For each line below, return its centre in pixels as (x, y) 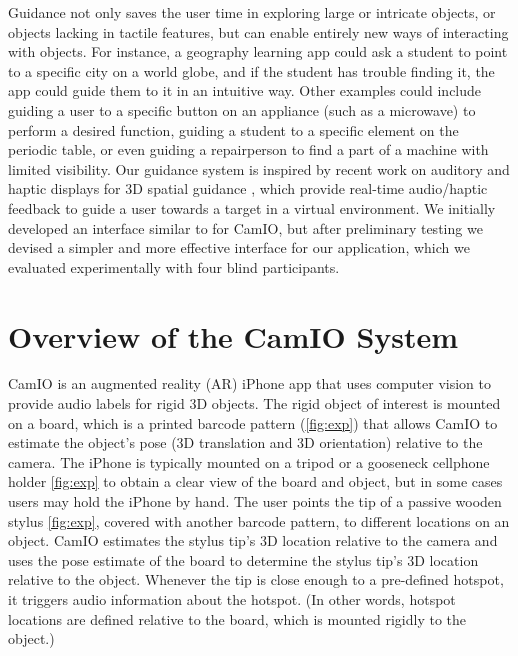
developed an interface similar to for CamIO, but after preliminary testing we (245, 227)
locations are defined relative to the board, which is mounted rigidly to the (237, 618)
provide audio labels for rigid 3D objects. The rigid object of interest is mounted (254, 403)
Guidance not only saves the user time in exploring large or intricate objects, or (252, 12)
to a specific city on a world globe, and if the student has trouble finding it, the (251, 70)
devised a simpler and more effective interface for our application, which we (239, 247)
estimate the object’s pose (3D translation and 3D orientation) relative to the (245, 442)
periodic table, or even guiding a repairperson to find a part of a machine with (248, 149)
